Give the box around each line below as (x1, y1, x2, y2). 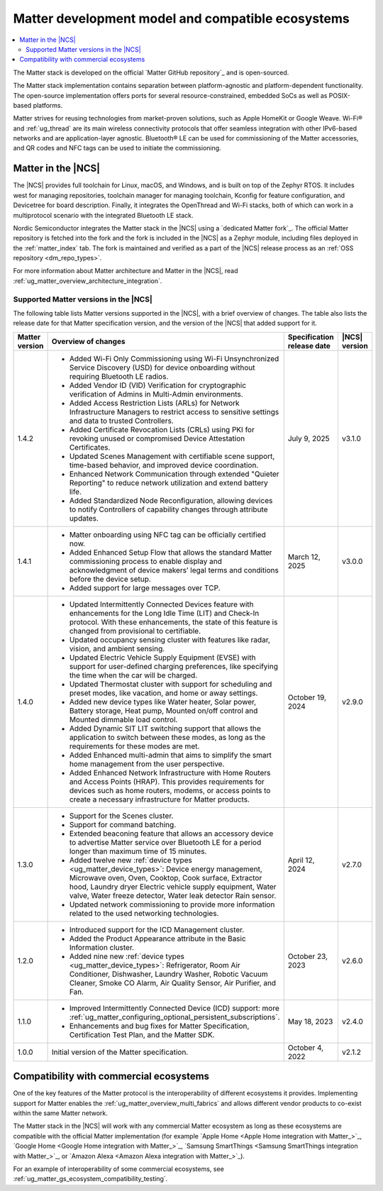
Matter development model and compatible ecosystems (13, 11, 350, 26)
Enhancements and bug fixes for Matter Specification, (69, 1021, 250, 1031)
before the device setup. (69, 574, 152, 584)
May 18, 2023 (287, 1016, 333, 1026)
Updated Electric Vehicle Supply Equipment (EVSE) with (69, 653, 256, 663)
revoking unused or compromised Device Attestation (69, 433, 245, 443)
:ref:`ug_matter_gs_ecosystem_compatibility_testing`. (13, 1175, 168, 1183)
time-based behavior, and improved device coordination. (69, 460, 259, 470)
